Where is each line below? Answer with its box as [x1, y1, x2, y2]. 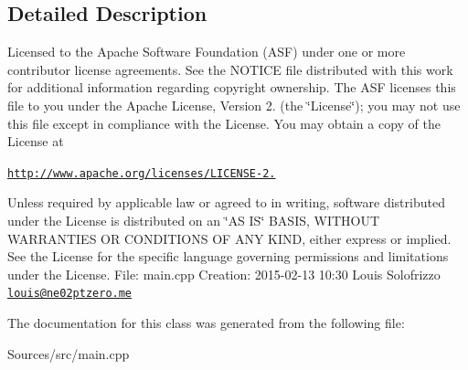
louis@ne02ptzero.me [7, 287, 133, 301]
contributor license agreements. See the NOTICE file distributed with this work [7, 59, 453, 79]
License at [7, 132, 64, 151]
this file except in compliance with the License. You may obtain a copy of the [7, 113, 441, 132]
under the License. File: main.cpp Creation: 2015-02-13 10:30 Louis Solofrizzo [7, 264, 441, 283]
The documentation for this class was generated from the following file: [7, 313, 405, 333]
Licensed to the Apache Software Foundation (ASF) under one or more [7, 42, 406, 61]
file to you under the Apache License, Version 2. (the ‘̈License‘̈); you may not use [7, 95, 461, 114]
